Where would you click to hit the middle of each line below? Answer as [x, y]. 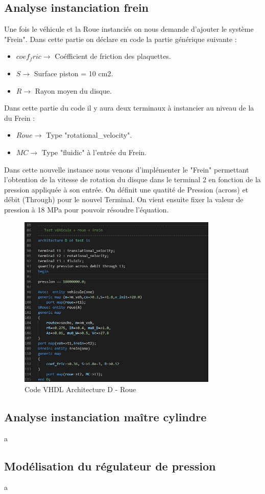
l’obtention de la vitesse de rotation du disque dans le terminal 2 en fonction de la [132, 179]
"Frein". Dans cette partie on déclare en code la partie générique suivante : [121, 39]
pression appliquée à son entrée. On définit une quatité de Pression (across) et [126, 189]
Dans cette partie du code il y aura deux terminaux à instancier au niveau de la [129, 108]
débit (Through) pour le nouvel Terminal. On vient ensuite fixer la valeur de [124, 199]
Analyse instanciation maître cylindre [105, 416]
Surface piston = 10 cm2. [74, 73]
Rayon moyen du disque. [73, 90]
